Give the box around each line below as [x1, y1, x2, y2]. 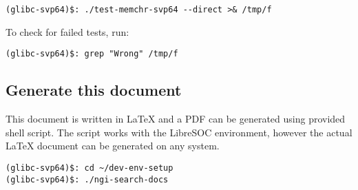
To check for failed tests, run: [6, 24, 129, 39]
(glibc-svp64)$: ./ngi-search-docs [6, 174, 169, 184]
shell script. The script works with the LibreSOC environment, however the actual [6, 125, 352, 139]
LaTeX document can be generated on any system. [6, 138, 220, 153]
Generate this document [6, 79, 182, 101]
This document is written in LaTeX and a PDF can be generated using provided [6, 112, 346, 126]
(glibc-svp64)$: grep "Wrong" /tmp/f [6, 49, 178, 59]
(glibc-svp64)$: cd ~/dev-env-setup [6, 162, 173, 173]
